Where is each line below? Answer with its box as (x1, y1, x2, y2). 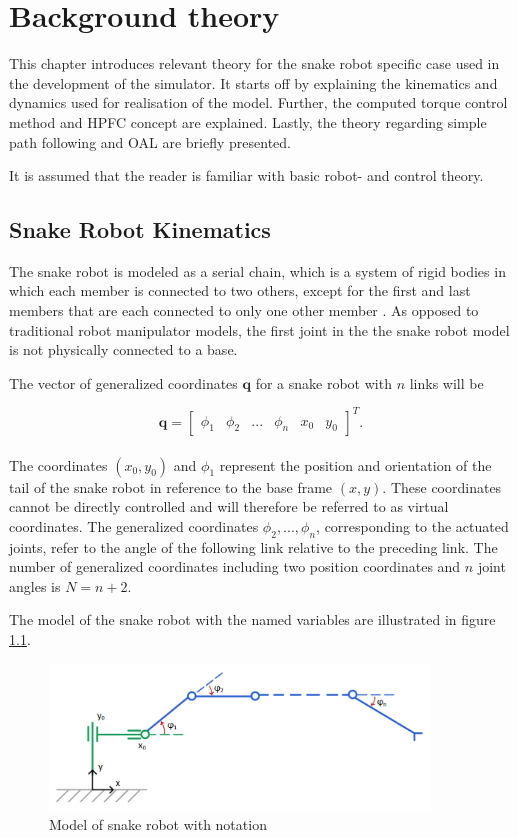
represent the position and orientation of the (219, 454, 492, 475)
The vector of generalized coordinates (9, 372, 238, 393)
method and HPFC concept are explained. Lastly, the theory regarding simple (9, 111, 487, 132)
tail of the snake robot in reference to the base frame (9, 476, 333, 497)
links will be (409, 372, 484, 393)
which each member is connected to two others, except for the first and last (9, 280, 471, 301)
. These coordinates (382, 476, 502, 497)
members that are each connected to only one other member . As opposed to (9, 300, 479, 321)
